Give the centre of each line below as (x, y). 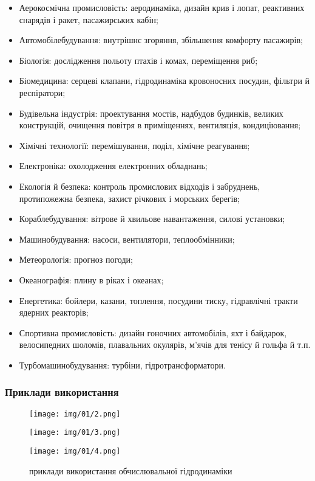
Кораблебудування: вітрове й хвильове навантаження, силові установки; (152, 219)
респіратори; (42, 92)
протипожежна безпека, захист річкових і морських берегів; (130, 198)
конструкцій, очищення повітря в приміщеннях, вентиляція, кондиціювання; (160, 125)
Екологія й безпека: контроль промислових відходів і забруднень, (140, 186)
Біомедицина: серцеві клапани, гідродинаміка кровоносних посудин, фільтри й (164, 81)
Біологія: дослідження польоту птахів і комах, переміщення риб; (138, 60)
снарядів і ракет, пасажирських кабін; (89, 19)
